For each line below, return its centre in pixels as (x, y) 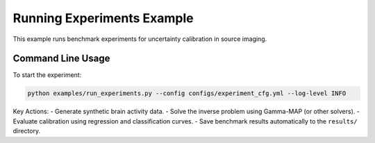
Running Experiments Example (103, 18)
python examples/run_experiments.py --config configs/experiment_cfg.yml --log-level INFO (187, 93)
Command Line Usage (61, 59)
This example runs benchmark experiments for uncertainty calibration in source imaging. (140, 39)
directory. (27, 131)
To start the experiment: (47, 75)
